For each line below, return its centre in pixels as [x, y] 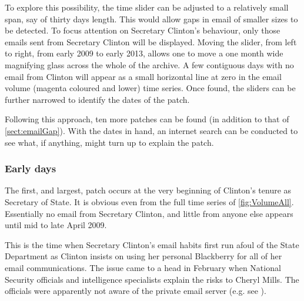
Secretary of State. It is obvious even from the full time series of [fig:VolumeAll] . [149, 201]
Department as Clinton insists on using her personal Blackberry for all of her [143, 256]
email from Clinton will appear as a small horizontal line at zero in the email [143, 76]
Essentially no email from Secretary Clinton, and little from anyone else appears [149, 213]
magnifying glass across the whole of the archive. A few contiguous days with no [149, 64]
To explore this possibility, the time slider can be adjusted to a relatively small [147, 7]
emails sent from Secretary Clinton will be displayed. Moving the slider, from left [151, 41]
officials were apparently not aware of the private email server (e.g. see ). [136, 291]
